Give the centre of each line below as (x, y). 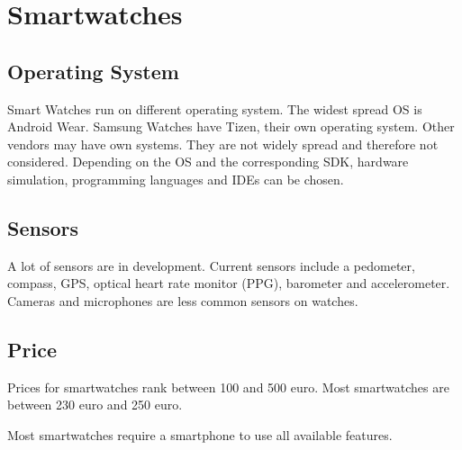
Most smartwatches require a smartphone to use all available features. (200, 434)
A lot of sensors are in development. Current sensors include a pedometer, (211, 265)
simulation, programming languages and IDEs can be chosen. (176, 179)
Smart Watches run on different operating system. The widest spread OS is (215, 108)
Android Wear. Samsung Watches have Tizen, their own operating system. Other (231, 126)
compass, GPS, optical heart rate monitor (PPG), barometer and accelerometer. (229, 283)
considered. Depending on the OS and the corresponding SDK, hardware (208, 162)
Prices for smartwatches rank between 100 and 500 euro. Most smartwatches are (228, 387)
